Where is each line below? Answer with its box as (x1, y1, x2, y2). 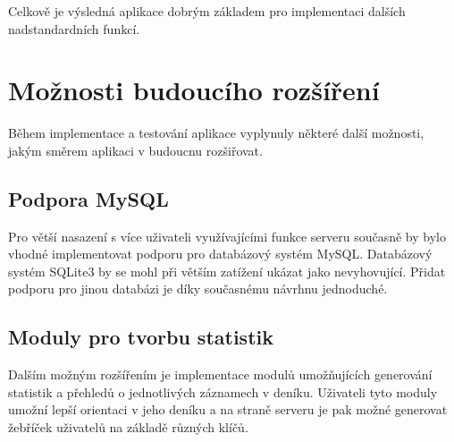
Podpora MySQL (8, 184, 169, 212)
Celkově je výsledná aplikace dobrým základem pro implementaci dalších (8, 2, 406, 20)
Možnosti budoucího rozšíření (8, 72, 380, 108)
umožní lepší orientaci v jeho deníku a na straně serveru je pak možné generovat (8, 400, 448, 419)
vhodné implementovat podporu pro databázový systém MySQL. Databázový (8, 244, 433, 263)
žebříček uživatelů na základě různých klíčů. (8, 418, 248, 437)
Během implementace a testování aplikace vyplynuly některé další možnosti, (8, 123, 425, 142)
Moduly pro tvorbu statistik (8, 323, 273, 351)
